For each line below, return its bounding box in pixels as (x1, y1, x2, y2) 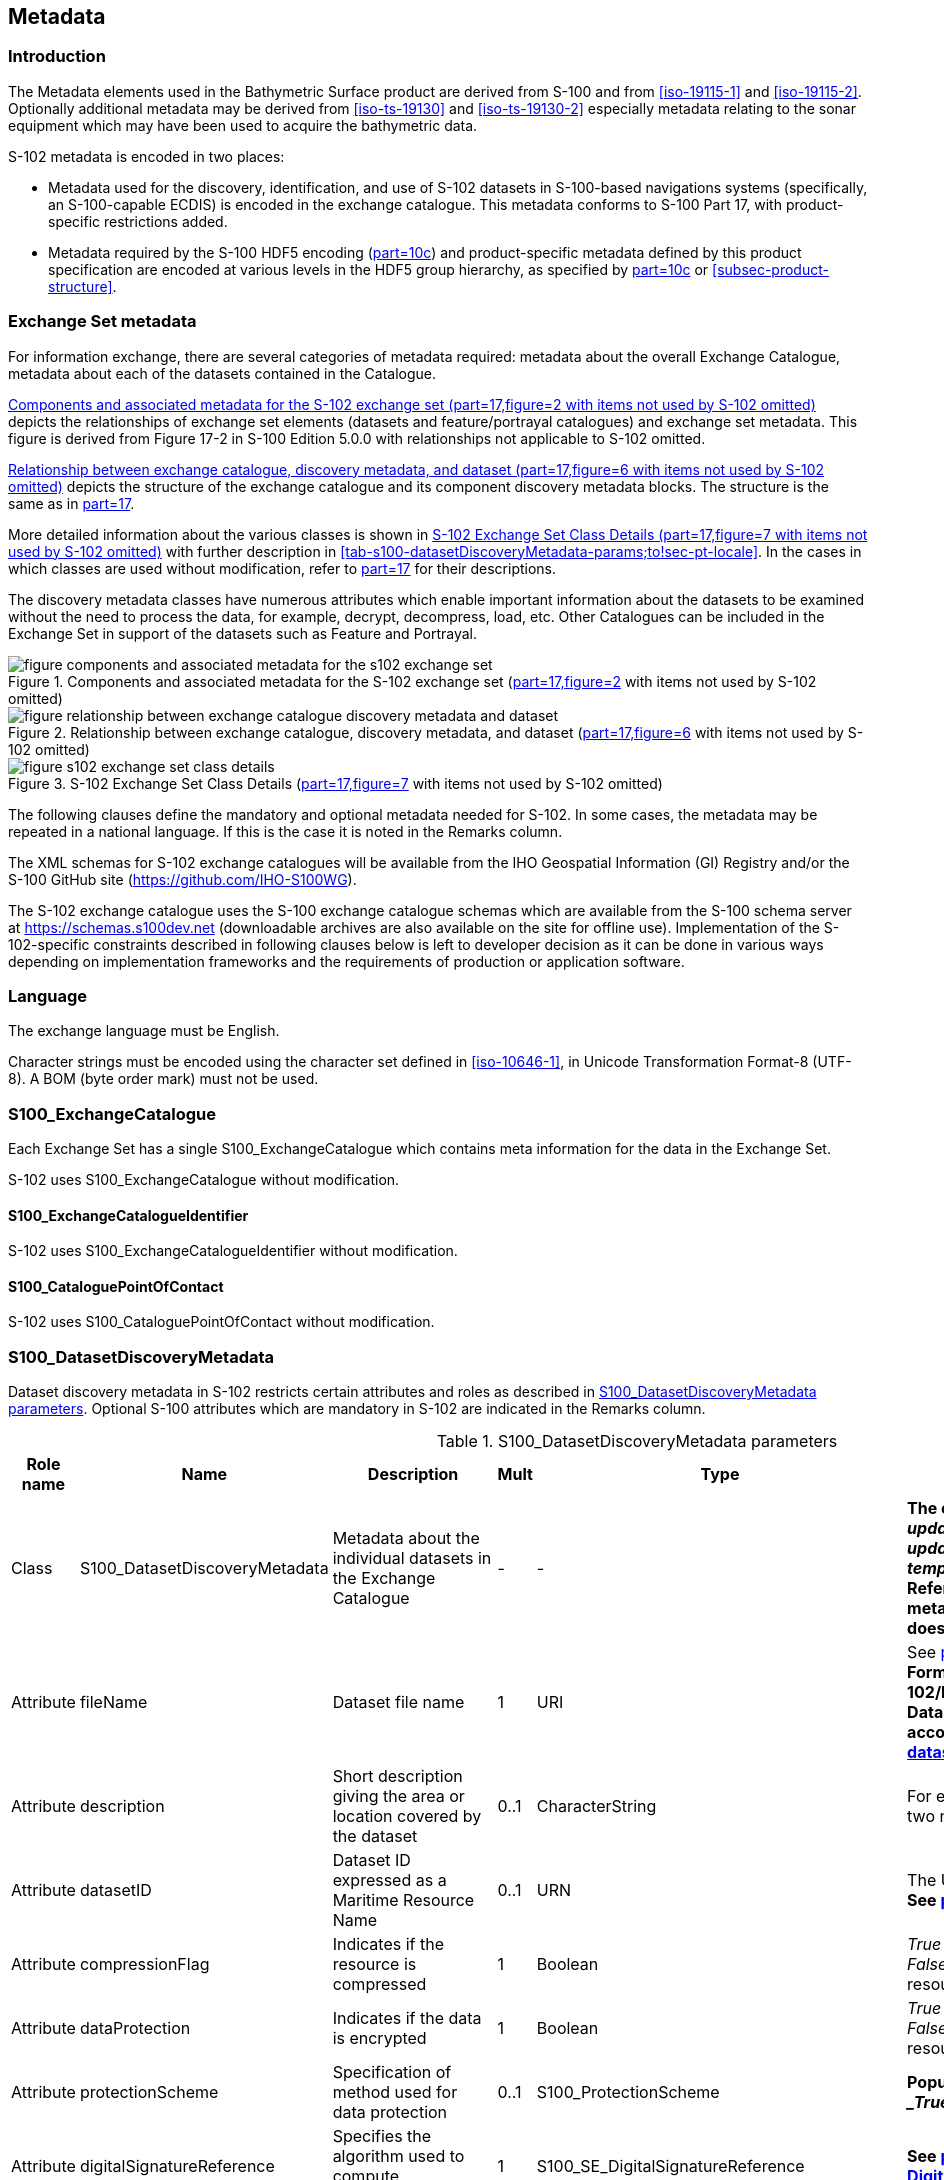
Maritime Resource (332, 1890, 475, 1911)
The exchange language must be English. (8, 1022, 280, 1040)
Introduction (8, 46, 106, 67)
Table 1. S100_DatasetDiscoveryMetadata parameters (436, 1431, 838, 1452)
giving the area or (332, 1786, 465, 1807)
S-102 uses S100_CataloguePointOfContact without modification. (8, 1313, 435, 1331)
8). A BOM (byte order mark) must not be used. (8, 1070, 319, 1088)
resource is (332, 1954, 417, 1975)
